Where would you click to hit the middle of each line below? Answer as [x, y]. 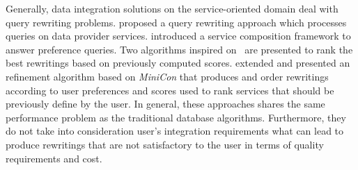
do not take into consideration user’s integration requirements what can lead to [175, 131]
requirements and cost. [54, 158]
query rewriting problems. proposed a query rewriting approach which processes [176, 22]
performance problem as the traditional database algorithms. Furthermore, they [176, 117]
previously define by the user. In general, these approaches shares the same [165, 104]
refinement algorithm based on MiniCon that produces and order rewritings [167, 76]
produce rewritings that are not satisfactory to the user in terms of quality [165, 144]
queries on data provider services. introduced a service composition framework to [178, 36]
